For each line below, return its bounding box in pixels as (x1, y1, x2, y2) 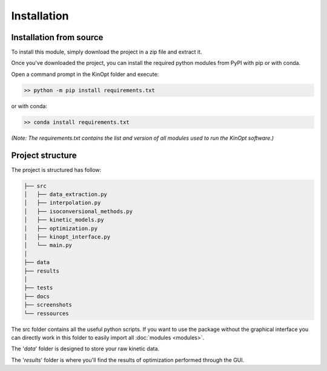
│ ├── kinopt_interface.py (24, 234, 111, 240)
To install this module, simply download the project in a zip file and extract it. (11, 49, 202, 56)
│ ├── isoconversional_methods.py (24, 208, 133, 215)
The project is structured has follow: (11, 166, 102, 173)
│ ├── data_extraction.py (24, 191, 107, 198)
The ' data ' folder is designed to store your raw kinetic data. (11, 345, 160, 352)
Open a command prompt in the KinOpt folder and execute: (11, 70, 159, 78)
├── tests (24, 284, 53, 291)
